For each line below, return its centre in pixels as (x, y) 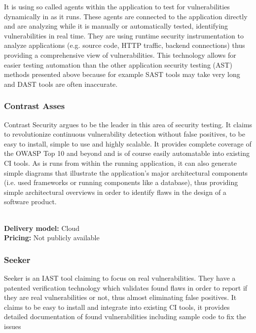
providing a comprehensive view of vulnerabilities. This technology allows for (120, 55)
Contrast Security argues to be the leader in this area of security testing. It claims (128, 124)
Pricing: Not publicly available (52, 238)
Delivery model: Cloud (42, 228)
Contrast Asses (35, 106)
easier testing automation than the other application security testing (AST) (118, 64)
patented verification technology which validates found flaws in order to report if (126, 287)
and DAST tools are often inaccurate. (61, 84)
